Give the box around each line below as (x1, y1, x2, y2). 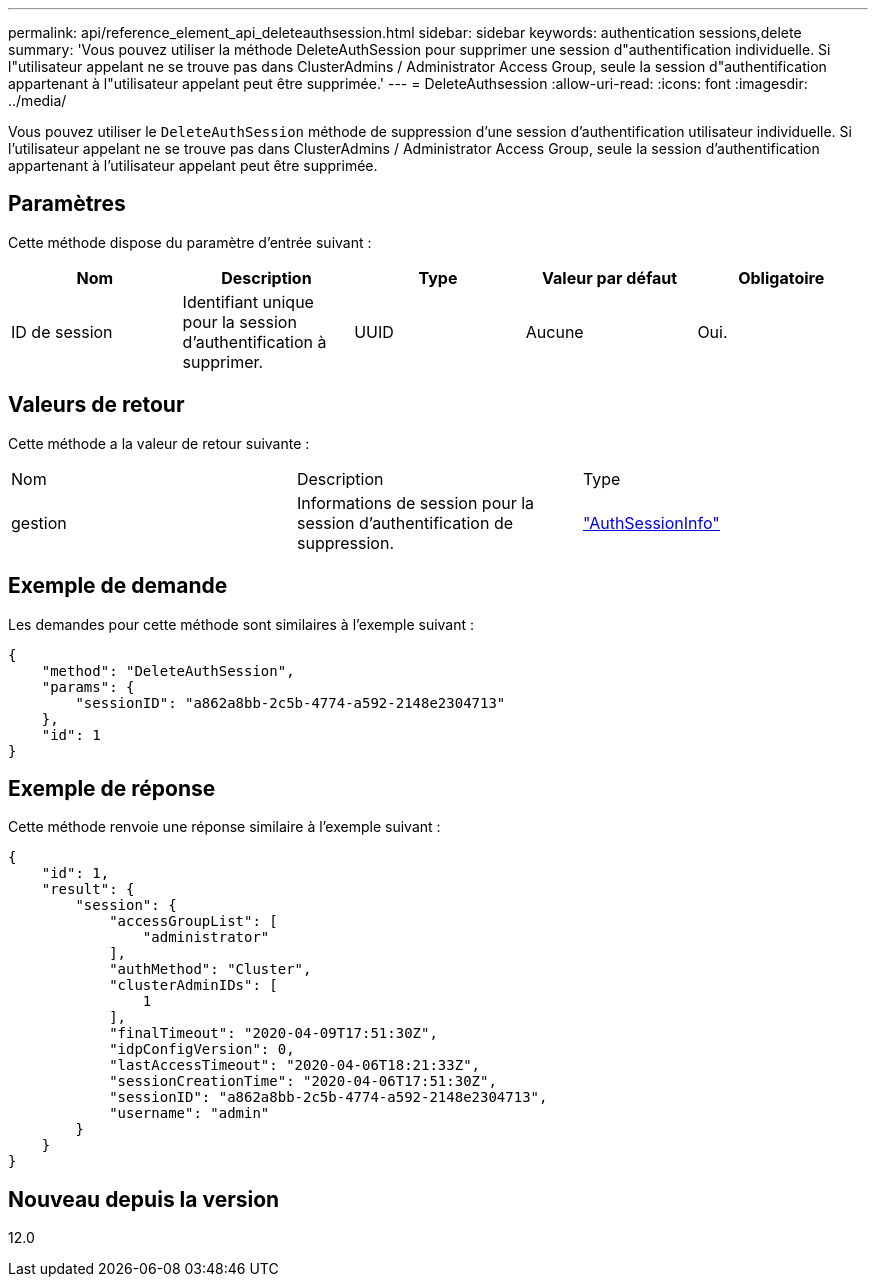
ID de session (11, 321, 113, 342)
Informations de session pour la (296, 492, 535, 513)
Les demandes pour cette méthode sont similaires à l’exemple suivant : (8, 615, 475, 633)
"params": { (41, 678, 135, 695)
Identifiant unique (182, 291, 314, 312)
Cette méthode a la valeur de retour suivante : (8, 434, 310, 452)
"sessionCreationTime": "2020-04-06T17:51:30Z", (109, 1073, 497, 1090)
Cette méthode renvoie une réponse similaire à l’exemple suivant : (8, 818, 441, 836)
